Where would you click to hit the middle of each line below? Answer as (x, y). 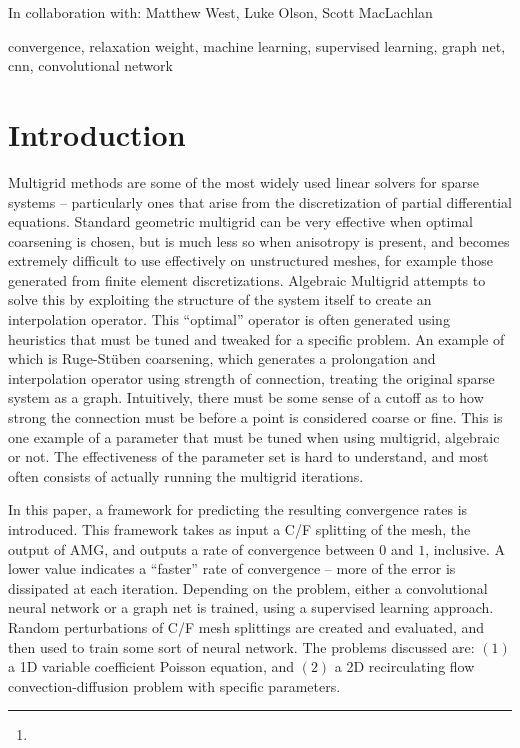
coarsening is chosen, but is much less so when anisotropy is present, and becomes (259, 240)
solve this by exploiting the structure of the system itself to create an (220, 299)
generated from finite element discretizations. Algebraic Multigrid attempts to (247, 279)
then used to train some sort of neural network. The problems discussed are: (241, 646)
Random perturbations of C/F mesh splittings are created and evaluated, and (246, 626)
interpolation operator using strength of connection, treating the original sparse (251, 377)
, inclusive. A (465, 548)
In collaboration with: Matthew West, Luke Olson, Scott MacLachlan (220, 12)
